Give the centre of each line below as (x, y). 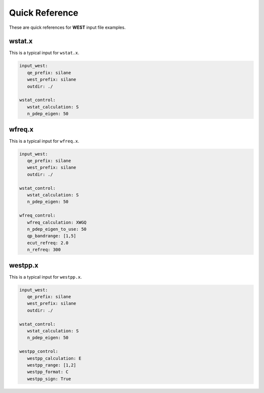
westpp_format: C (48, 372)
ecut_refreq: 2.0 (48, 243)
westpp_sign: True (49, 379)
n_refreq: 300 (44, 250)
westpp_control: (39, 351)
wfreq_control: (37, 216)
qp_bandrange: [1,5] (52, 236)
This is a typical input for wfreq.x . (44, 141)
